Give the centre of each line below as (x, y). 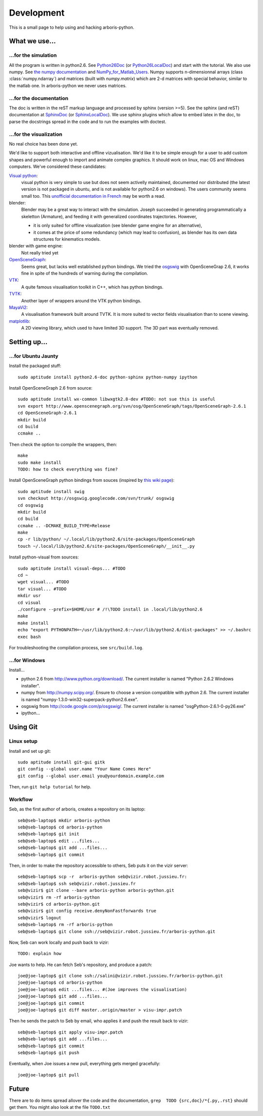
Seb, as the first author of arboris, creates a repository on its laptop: (77, 809)
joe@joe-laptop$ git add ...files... (63, 996)
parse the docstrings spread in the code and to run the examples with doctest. (88, 122)
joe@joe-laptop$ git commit (51, 1003)
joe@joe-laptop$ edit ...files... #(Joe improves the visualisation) (103, 989)
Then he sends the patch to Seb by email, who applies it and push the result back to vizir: (99, 1021)
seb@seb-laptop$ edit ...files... (59, 841)
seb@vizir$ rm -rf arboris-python (59, 897)
